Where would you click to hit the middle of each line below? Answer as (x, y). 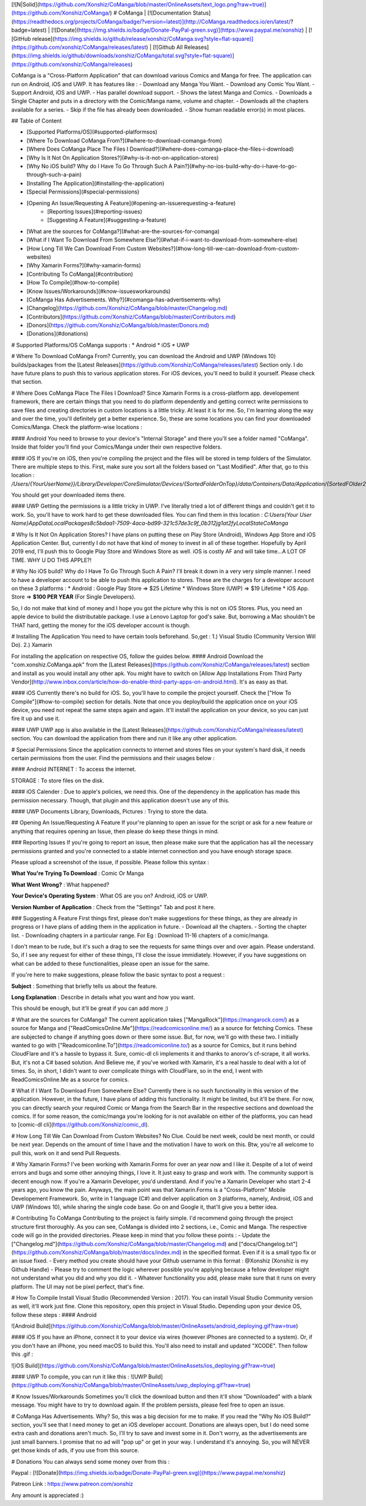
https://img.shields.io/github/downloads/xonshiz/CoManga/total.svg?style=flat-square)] (124, 56)
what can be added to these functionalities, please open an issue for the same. (110, 964)
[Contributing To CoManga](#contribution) (80, 274)
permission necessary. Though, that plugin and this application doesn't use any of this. (120, 800)
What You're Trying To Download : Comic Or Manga (78, 873)
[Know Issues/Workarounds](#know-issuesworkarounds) (99, 291)
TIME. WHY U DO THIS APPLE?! (51, 560)
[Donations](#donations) (57, 334)
